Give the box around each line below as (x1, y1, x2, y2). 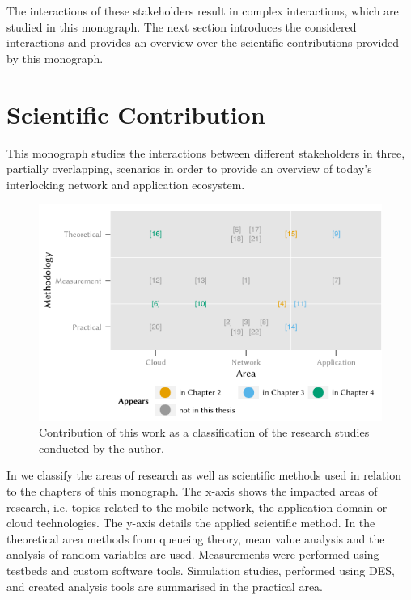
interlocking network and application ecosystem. (6, 175, 245, 192)
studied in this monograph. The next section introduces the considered (6, 18, 357, 35)
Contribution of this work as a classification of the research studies (39, 424, 370, 441)
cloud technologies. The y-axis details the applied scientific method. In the (6, 514, 375, 531)
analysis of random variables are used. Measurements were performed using (6, 546, 379, 563)
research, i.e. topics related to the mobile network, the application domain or (6, 498, 388, 515)
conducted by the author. (39, 439, 164, 456)
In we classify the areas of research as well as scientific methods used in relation (6, 467, 402, 484)
